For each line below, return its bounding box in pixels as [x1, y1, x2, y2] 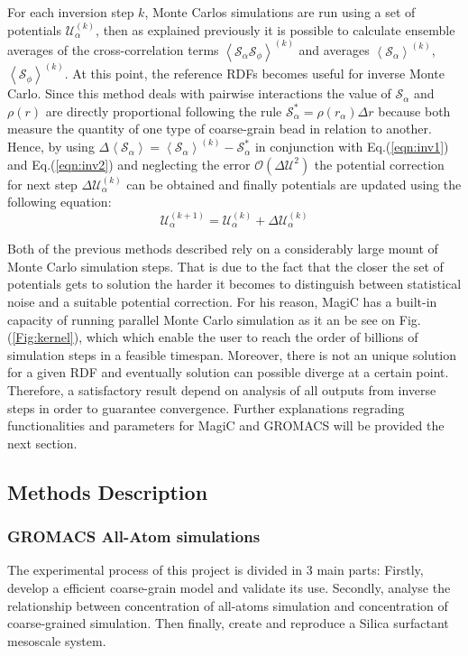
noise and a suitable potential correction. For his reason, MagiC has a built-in [7, 292, 437, 311]
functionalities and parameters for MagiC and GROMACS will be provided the [7, 416, 445, 435]
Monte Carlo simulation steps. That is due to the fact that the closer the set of [7, 256, 444, 275]
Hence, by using [7, 137, 95, 156]
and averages [298, 41, 370, 60]
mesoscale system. [7, 631, 106, 650]
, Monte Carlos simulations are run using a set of [144, 3, 416, 21]
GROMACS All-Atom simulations [7, 525, 261, 548]
